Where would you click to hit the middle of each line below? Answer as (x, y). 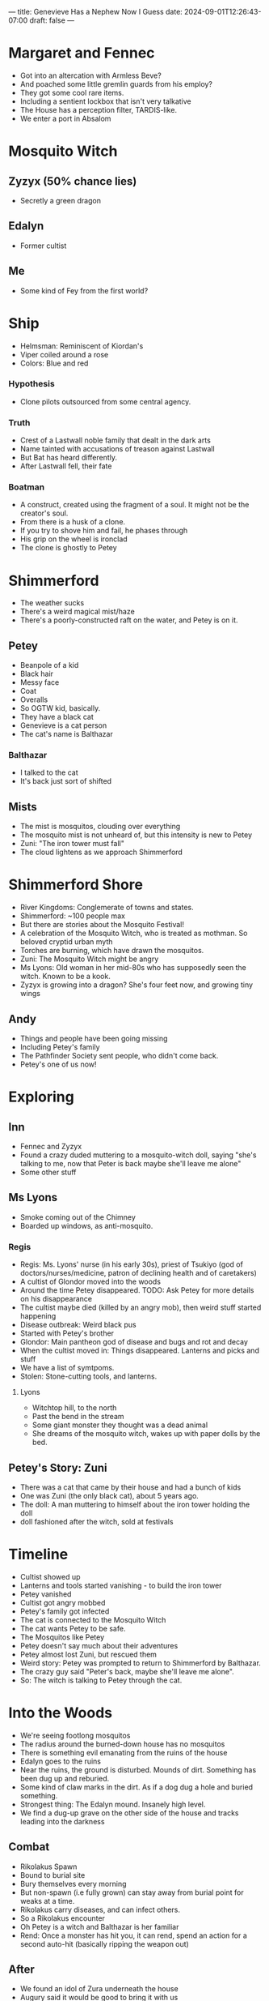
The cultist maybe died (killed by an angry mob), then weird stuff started (141, 1307)
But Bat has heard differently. (69, 458)
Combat (29, 1847)
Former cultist (43, 246)
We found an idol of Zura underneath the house (99, 1989)
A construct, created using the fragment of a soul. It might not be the (134, 505)
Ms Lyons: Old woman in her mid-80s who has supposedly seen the (133, 968)
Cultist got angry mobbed (63, 1602)
